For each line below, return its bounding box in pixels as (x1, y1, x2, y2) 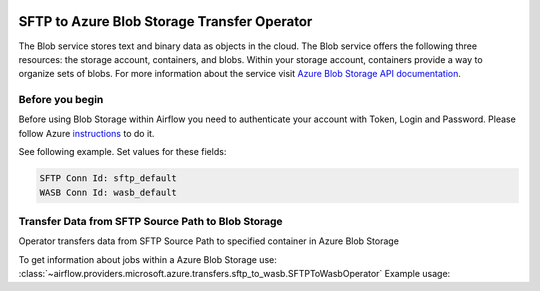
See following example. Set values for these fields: (18, 146, 227, 158)
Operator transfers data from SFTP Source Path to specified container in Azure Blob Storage (18, 235, 400, 247)
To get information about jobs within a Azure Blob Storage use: (18, 253, 277, 265)
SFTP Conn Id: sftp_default (39, 173, 177, 184)
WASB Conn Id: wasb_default (39, 186, 177, 198)
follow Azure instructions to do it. (18, 127, 155, 139)
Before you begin (18, 93, 104, 107)
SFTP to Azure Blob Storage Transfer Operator (18, 13, 313, 30)
